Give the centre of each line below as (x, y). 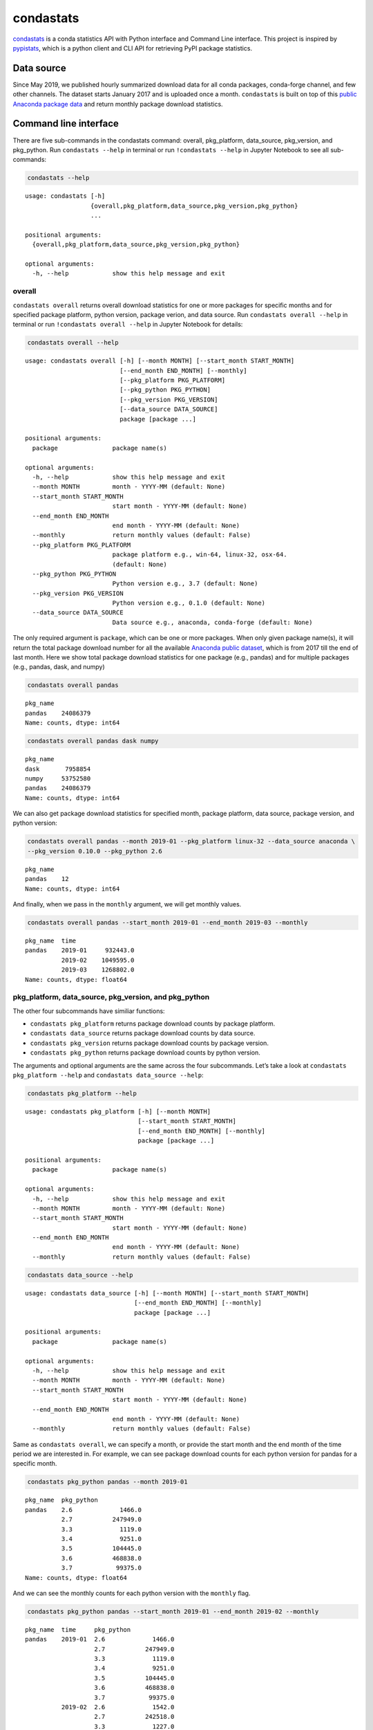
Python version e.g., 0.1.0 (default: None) (189, 603)
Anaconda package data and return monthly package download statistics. (118, 104)
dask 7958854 (58, 769)
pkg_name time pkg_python (78, 1629)
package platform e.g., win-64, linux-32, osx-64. (200, 555)
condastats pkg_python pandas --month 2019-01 (107, 1482)
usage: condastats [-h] (65, 196)
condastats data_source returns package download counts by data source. (143, 1033)
